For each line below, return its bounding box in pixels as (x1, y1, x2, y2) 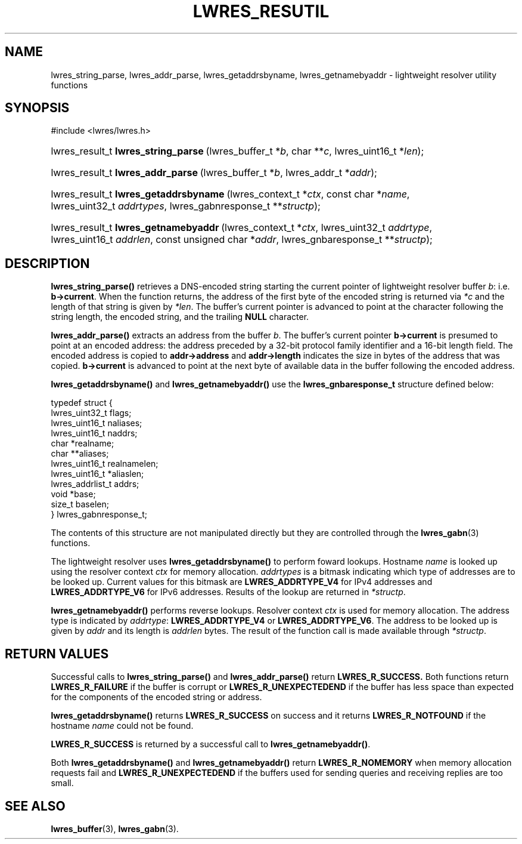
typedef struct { (51, 398, 113, 408)
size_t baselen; (51, 499, 109, 510)
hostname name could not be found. (51, 720, 194, 731)
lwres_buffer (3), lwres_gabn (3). (51, 823, 179, 834)
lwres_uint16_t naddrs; (51, 428, 138, 439)
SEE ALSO (5, 798, 66, 814)
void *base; (51, 489, 96, 500)
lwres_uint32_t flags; (51, 408, 132, 418)
